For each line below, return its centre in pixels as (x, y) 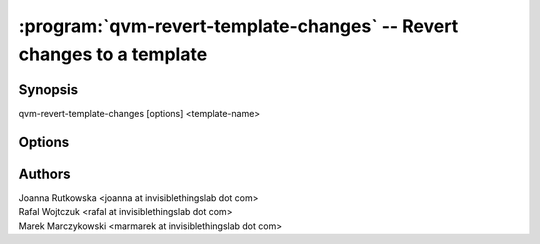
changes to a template (113, 54)
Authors (44, 173)
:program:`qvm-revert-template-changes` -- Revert (238, 26)
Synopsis (48, 89)
